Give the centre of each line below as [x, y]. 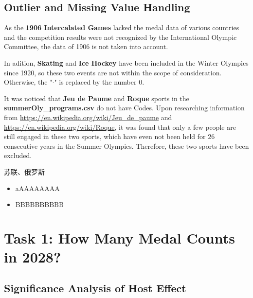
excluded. [18, 155]
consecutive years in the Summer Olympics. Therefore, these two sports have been [126, 146]
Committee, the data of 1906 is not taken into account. [86, 46]
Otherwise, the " [28, 82]
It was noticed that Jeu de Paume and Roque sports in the [97, 98]
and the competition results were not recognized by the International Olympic [120, 37]
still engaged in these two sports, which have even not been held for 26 [109, 136]
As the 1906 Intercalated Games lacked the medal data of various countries [122, 27]
